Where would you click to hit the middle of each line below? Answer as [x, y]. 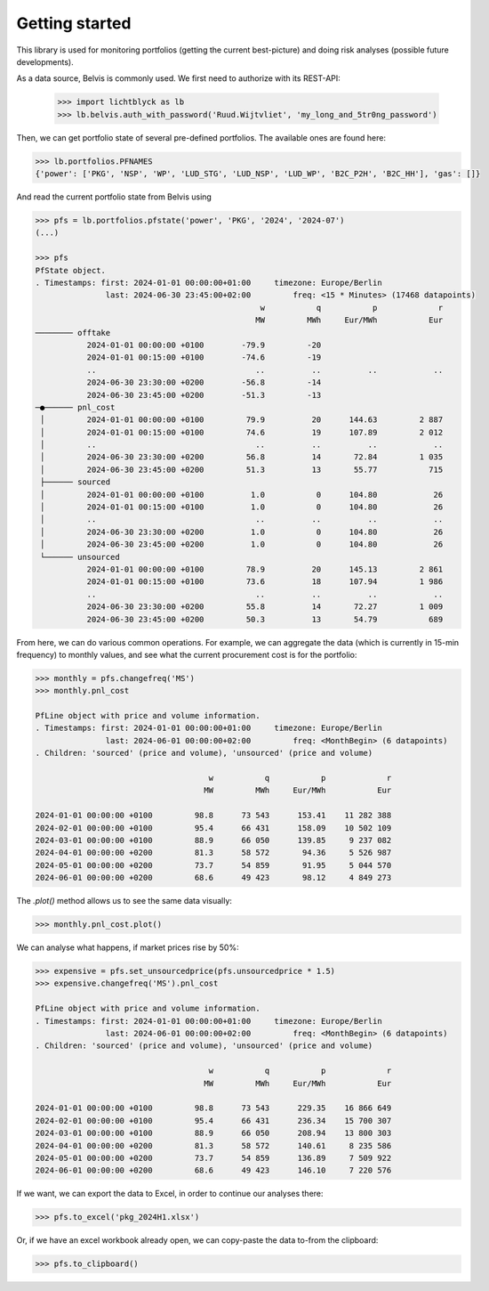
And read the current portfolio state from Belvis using [114, 197]
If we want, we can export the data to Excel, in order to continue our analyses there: [170, 1194]
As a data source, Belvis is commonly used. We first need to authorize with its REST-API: [179, 78]
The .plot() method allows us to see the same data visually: [124, 901]
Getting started [74, 23]
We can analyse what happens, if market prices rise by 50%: [128, 947]
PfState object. [71, 270]
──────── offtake [73, 333]
